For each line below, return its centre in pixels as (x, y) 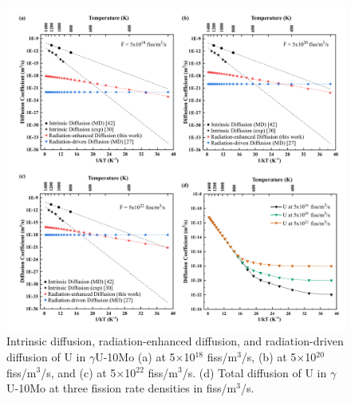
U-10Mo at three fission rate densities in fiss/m (122, 388)
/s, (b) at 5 (269, 356)
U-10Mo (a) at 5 (135, 356)
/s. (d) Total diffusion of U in (254, 372)
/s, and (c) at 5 (79, 372)
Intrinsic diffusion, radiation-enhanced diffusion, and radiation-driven (175, 341)
